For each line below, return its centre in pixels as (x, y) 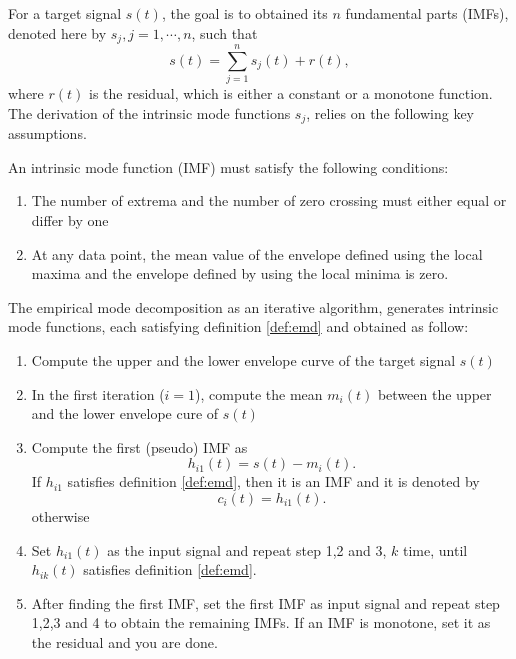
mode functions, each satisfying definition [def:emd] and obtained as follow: (238, 326)
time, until (435, 549)
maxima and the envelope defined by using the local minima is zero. (240, 273)
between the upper (434, 393)
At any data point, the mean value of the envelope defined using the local (257, 253)
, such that (224, 32)
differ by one (70, 220)
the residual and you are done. (124, 641)
